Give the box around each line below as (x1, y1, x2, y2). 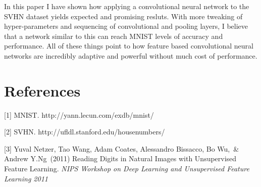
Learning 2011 (4, 173, 48, 183)
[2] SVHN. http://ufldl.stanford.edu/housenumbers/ (4, 126, 165, 137)
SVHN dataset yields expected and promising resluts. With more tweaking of (4, 11, 243, 21)
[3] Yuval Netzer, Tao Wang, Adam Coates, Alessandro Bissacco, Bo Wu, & (4, 143, 239, 154)
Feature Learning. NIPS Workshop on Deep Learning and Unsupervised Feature (4, 163, 249, 174)
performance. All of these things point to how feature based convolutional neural (4, 40, 253, 51)
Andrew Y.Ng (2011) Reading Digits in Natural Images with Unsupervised (4, 153, 237, 164)
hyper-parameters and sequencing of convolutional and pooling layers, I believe (4, 21, 248, 31)
